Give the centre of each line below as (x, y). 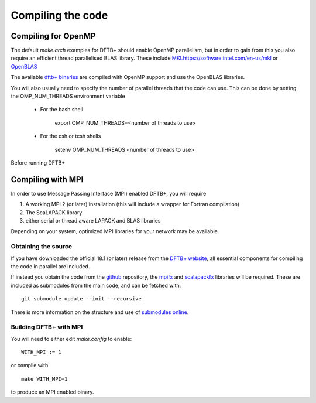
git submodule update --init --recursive (81, 299)
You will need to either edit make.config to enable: (71, 339)
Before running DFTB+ (38, 163)
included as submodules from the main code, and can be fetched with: (96, 285)
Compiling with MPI (47, 180)
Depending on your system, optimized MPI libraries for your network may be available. (115, 231)
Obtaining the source (42, 247)
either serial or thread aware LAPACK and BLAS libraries (93, 221)
